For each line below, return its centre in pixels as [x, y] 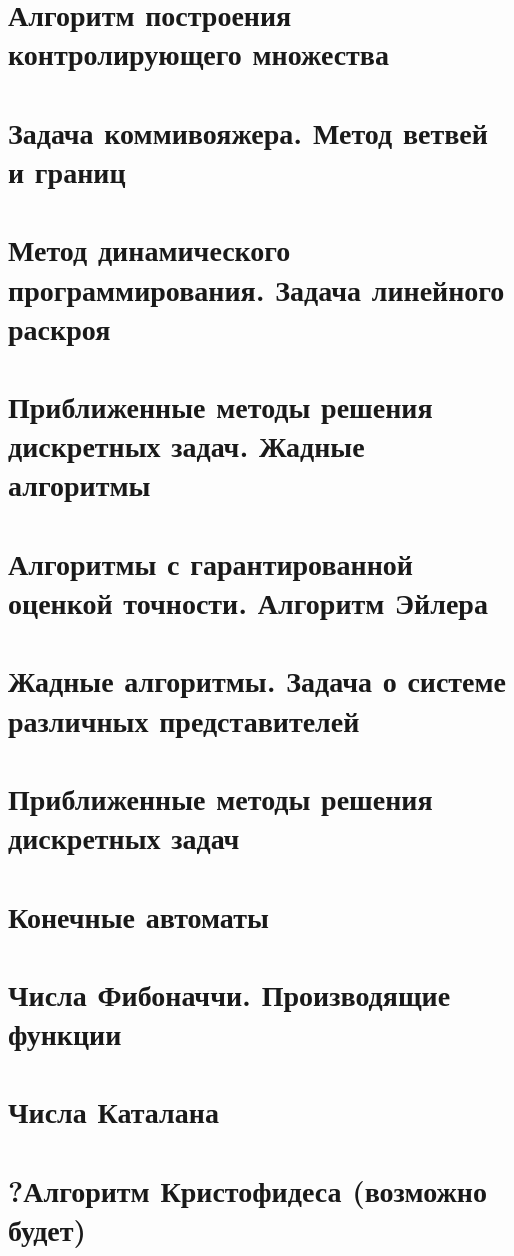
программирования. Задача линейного [256, 288]
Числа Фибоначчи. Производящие [229, 993]
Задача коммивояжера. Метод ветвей [248, 131]
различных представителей [184, 719]
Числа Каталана [113, 1111]
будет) [47, 1229]
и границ [67, 170]
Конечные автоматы [138, 915]
